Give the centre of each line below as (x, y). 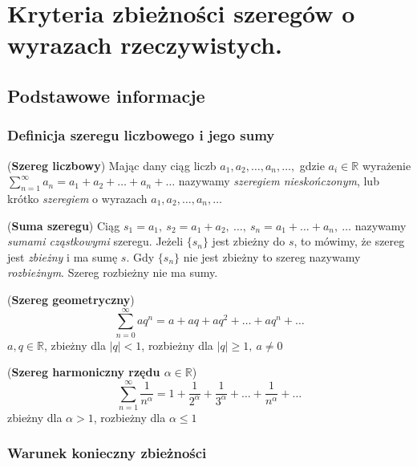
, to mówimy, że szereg (349, 241)
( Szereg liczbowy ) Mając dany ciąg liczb (112, 165)
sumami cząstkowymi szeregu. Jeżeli (95, 241)
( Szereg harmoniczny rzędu (84, 372)
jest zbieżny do (249, 241)
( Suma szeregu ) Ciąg (64, 225)
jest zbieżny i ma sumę (63, 256)
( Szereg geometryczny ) (71, 299)
